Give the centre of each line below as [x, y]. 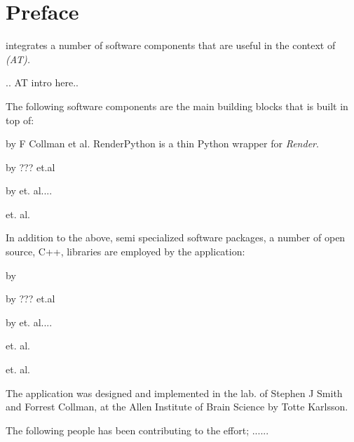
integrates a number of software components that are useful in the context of [171, 45]
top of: [20, 120]
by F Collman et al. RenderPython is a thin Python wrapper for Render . [162, 143]
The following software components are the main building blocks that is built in [177, 106]
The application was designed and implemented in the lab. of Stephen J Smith [174, 393]
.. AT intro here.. [42, 82]
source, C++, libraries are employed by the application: [125, 252]
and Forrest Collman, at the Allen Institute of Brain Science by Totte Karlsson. [177, 407]
